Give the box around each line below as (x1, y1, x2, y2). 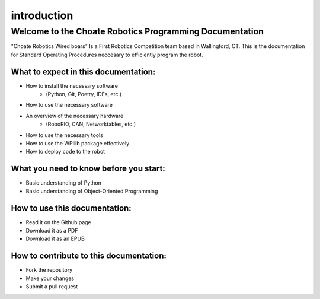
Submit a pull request (25, 283, 78, 290)
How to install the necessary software (25, 82, 119, 89)
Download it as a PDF (25, 227, 78, 234)
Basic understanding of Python (25, 179, 102, 186)
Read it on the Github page (25, 218, 91, 225)
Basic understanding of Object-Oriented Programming (25, 187, 158, 195)
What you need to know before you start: (11, 164, 165, 174)
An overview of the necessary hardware (25, 112, 124, 119)
